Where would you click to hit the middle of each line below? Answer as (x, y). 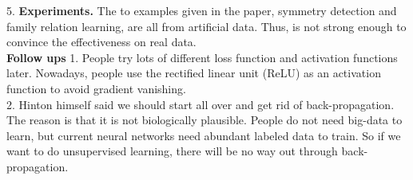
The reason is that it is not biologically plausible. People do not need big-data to (205, 120)
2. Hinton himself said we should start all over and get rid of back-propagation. (201, 104)
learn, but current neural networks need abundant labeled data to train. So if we (204, 135)
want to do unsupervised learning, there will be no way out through (172, 151)
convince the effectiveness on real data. (101, 42)
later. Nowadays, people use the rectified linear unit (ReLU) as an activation (194, 73)
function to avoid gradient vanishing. (96, 88)
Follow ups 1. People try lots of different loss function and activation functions (202, 57)
